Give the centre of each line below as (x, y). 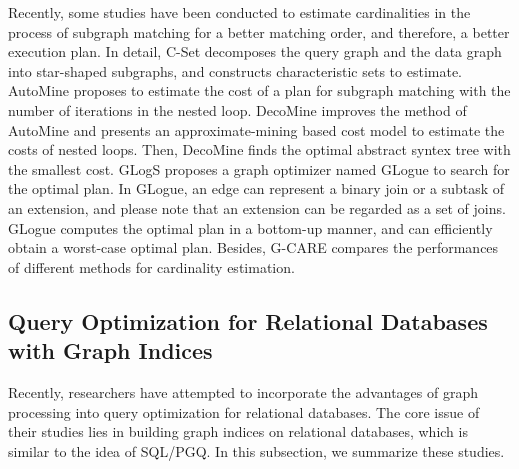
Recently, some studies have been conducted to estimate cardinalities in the (239, 12)
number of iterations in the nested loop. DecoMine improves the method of (237, 109)
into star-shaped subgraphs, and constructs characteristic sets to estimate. (235, 70)
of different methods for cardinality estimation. (151, 266)
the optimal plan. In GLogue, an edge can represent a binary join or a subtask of (256, 188)
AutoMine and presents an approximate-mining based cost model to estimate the (256, 129)
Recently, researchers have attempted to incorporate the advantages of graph (243, 391)
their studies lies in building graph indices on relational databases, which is (238, 431)
